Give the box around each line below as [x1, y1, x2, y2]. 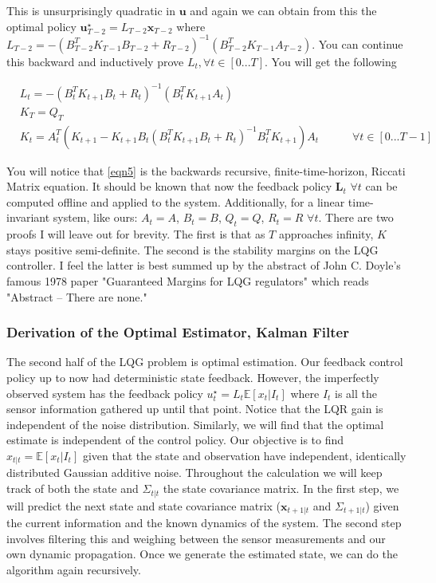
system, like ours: [53, 209, 138, 226]
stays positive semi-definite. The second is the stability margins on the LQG [6, 241, 379, 258]
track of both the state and [6, 480, 139, 497]
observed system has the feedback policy [6, 384, 203, 401]
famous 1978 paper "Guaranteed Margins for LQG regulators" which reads [6, 273, 369, 290]
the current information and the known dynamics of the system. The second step [6, 514, 402, 530]
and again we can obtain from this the [190, 2, 377, 18]
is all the [335, 384, 378, 401]
